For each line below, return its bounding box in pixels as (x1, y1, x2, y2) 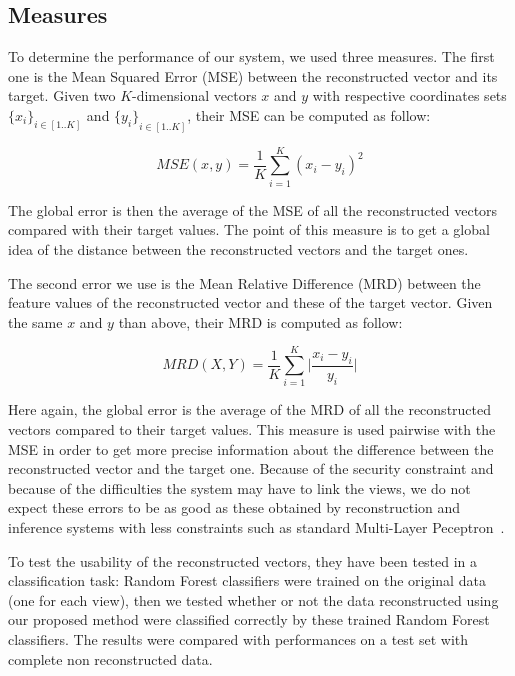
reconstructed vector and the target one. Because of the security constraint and (8, 458, 494, 479)
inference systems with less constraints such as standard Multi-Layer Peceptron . (8, 517, 505, 538)
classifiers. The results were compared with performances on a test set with (8, 628, 469, 649)
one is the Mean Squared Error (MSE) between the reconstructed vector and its (8, 65, 498, 86)
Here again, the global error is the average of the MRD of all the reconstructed (8, 399, 492, 420)
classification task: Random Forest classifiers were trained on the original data (8, 570, 486, 591)
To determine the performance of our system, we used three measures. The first (8, 46, 495, 67)
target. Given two (8, 85, 116, 106)
